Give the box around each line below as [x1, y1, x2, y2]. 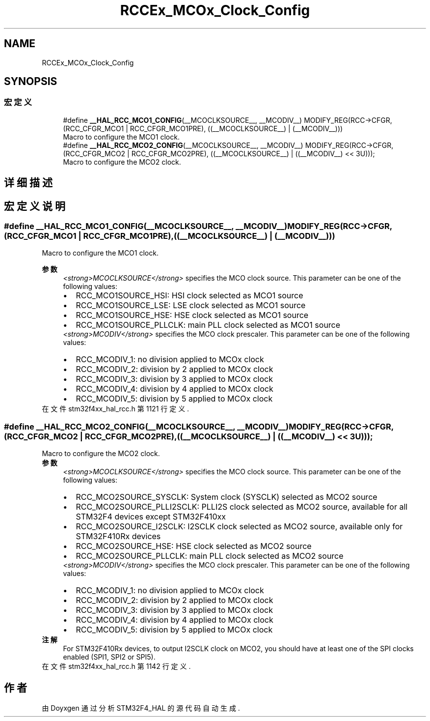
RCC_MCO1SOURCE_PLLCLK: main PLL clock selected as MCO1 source [76, 320, 341, 330]
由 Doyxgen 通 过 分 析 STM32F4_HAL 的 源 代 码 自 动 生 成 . [42, 704, 240, 713]
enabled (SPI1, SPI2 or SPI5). [63, 653, 156, 662]
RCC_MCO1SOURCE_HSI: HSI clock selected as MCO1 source [76, 290, 303, 301]
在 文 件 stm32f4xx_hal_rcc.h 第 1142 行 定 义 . [42, 662, 191, 671]
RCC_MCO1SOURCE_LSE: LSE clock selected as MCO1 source [76, 300, 306, 311]
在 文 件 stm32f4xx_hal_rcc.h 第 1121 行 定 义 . [42, 404, 189, 413]
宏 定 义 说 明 [4, 200, 65, 212]
